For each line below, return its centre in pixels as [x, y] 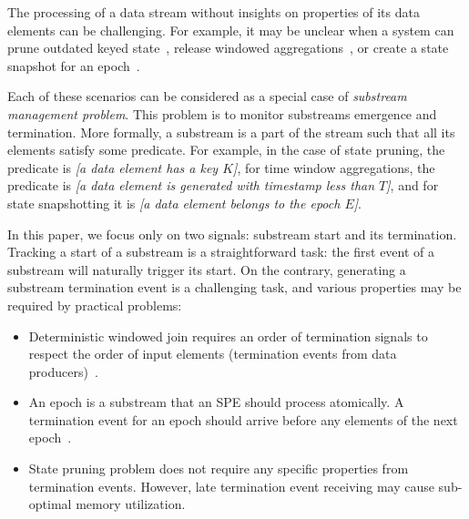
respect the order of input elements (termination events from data [213, 354]
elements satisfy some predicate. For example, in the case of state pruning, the [226, 150]
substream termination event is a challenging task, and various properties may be [234, 287]
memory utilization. [131, 504]
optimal [50, 504]
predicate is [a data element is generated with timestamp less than [191, 185]
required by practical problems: [95, 305]
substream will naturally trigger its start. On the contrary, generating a [207, 269]
